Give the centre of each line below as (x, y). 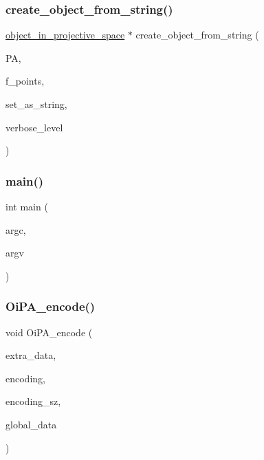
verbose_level (34, 127)
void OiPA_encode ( (49, 332)
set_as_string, (36, 104)
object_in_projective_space (65, 35)
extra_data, (31, 355)
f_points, (25, 81)
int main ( (27, 206)
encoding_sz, (33, 401)
